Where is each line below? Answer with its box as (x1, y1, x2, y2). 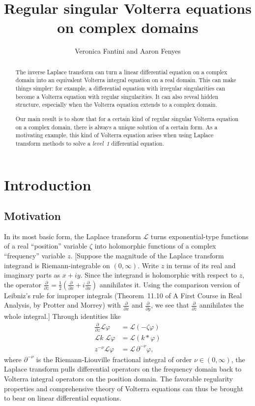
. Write (138, 260, 159, 270)
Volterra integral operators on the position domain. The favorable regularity (4, 373, 233, 383)
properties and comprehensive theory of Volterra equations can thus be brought (4, 383, 244, 393)
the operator (4, 279, 41, 289)
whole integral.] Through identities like (4, 311, 121, 321)
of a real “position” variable (4, 241, 87, 251)
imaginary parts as (4, 270, 60, 280)
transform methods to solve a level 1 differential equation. (15, 139, 164, 147)
